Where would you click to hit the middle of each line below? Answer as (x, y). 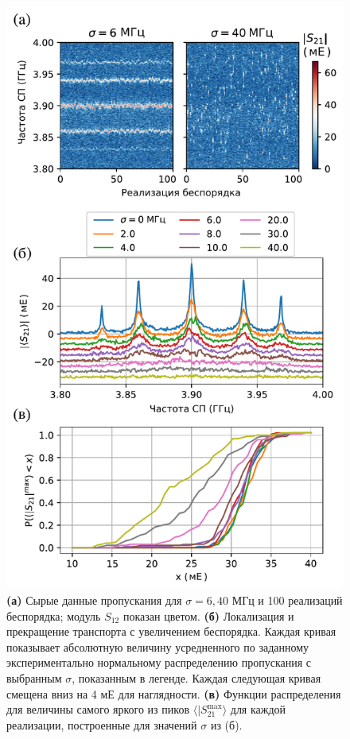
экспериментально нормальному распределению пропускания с (159, 662)
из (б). (226, 724)
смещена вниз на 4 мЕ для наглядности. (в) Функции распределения (174, 693)
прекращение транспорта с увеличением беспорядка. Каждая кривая (171, 631)
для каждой (258, 709)
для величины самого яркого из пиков (98, 709)
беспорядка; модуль (54, 615)
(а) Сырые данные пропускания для (94, 600)
